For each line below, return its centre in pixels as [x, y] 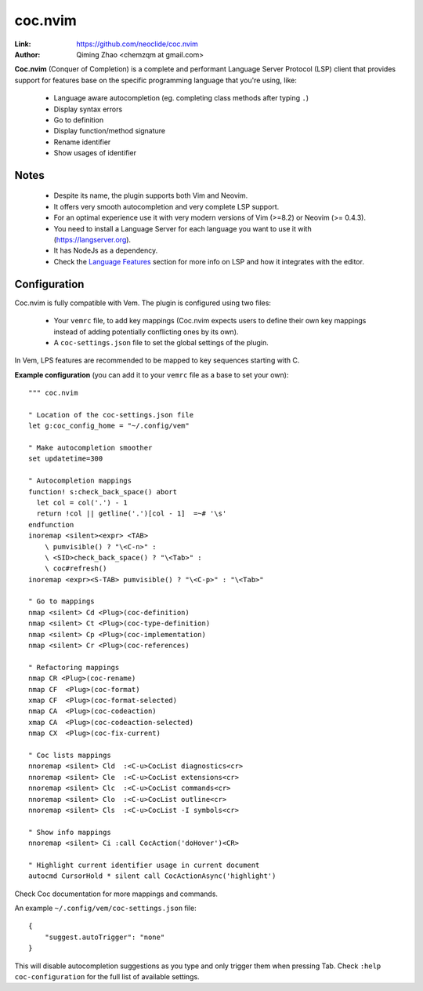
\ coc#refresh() [76, 568]
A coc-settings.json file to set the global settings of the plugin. [161, 342]
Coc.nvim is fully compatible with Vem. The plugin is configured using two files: [143, 303]
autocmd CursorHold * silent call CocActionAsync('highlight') [152, 876]
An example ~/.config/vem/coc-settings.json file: [105, 908]
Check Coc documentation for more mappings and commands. [116, 894]
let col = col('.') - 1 [82, 503]
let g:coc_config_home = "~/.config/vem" [109, 426]
